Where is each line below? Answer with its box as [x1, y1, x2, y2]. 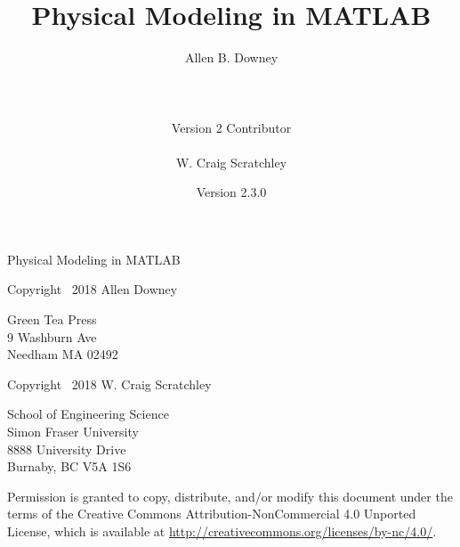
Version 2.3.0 [196, 183, 267, 201]
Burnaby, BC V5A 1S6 [7, 457, 132, 476]
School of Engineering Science [7, 404, 169, 423]
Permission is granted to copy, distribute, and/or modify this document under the [7, 486, 453, 505]
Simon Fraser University [7, 422, 139, 441]
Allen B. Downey [184, 48, 278, 67]
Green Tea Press [7, 310, 97, 329]
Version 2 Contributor [171, 118, 292, 136]
